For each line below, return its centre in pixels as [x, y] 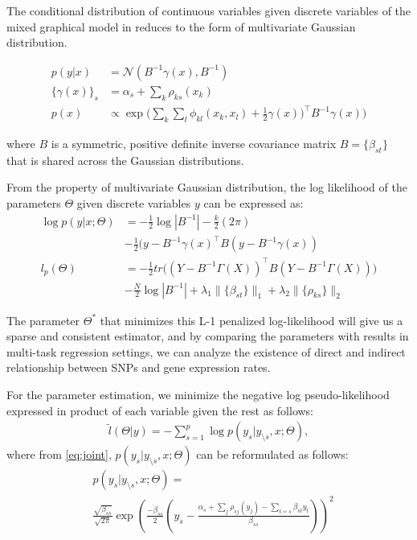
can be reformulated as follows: [272, 454]
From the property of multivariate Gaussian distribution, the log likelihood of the [207, 187]
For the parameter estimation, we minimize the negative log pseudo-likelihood [198, 395]
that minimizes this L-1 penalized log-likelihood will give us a [251, 320]
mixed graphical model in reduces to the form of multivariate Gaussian [181, 26]
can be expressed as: [253, 202]
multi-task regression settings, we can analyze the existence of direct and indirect [206, 351]
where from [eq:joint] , [59, 454]
